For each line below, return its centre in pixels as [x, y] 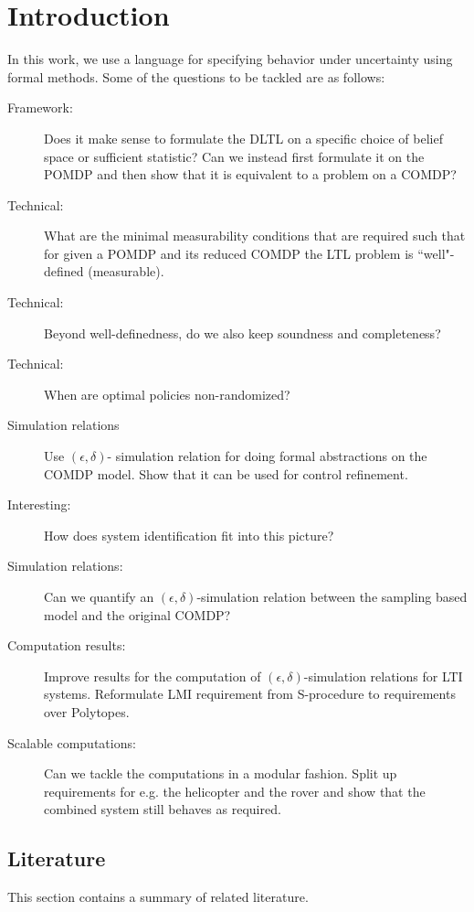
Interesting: [39, 504]
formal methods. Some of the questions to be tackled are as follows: [196, 76]
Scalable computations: [72, 742]
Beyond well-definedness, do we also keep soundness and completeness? [242, 333]
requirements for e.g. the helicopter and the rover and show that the [235, 791]
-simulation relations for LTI [383, 676]
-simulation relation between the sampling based [332, 596]
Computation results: [67, 645]
